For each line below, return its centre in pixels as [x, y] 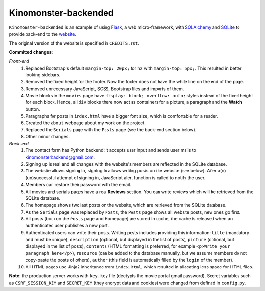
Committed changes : [31, 52]
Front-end [19, 61]
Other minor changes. [48, 137]
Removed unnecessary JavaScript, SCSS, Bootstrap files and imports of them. [105, 89]
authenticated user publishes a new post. [67, 226]
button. [33, 109]
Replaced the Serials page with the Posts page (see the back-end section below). [111, 130]
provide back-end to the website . [42, 34]
